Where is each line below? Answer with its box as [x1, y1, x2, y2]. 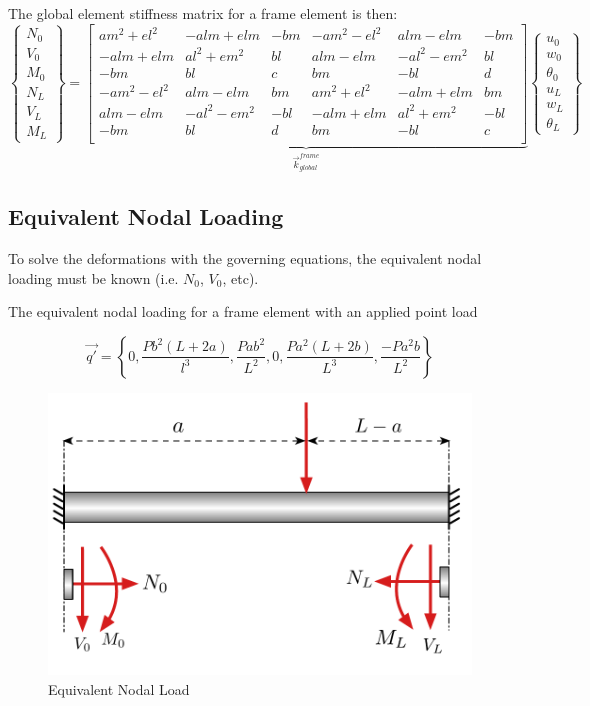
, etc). [222, 267, 259, 288]
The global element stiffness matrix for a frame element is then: [8, 3, 398, 23]
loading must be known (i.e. [8, 267, 179, 288]
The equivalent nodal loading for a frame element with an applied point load [8, 301, 478, 322]
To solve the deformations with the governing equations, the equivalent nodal [8, 247, 482, 268]
